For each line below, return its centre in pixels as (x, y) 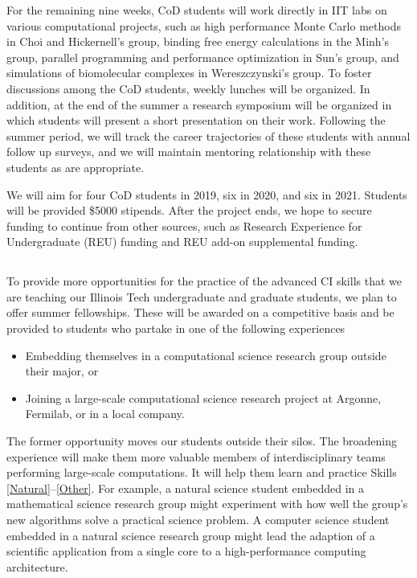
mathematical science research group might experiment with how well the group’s (207, 504)
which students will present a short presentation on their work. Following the (196, 120)
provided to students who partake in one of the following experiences (176, 328)
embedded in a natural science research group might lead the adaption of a (191, 535)
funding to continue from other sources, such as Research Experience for (184, 225)
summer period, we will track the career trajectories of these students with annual (208, 135)
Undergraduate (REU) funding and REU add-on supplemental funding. (182, 242)
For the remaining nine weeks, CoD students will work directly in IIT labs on (197, 10)
